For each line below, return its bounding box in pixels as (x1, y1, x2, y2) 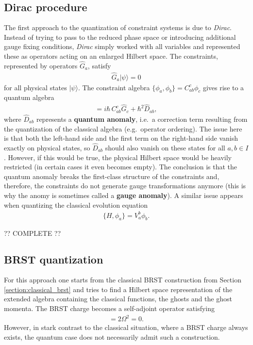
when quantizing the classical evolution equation (4, 199, 148, 210)
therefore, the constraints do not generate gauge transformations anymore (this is (4, 181, 246, 191)
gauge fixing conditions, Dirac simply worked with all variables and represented (4, 41, 240, 51)
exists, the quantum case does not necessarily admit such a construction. (4, 331, 220, 342)
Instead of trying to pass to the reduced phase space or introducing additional (4, 32, 236, 42)
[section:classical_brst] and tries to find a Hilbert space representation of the (4, 284, 233, 294)
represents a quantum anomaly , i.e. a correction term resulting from (36, 114, 248, 124)
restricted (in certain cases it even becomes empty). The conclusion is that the (4, 162, 237, 172)
